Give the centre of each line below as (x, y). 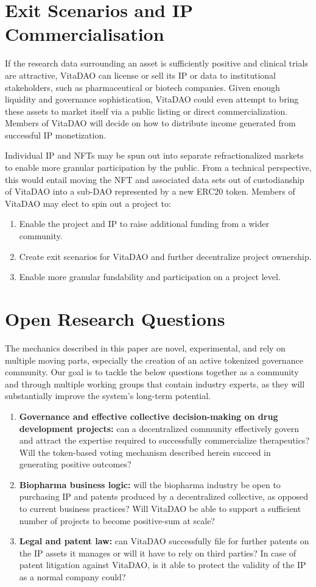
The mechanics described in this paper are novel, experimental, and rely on (145, 348)
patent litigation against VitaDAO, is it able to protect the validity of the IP (163, 565)
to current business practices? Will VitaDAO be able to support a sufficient (160, 509)
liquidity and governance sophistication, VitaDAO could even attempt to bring (152, 99)
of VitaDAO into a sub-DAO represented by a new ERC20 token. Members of (150, 191)
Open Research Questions (115, 319)
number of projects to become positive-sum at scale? (117, 520)
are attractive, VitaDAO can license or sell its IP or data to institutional (140, 75)
